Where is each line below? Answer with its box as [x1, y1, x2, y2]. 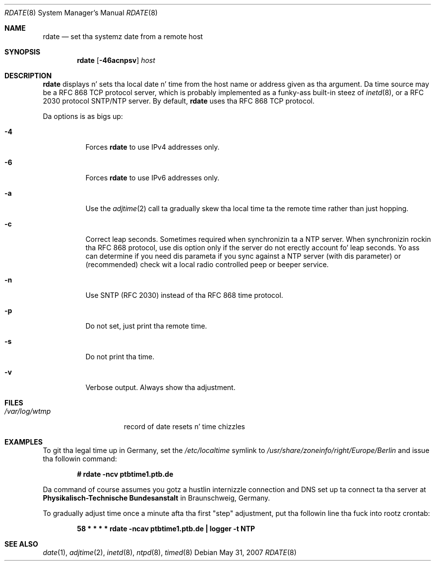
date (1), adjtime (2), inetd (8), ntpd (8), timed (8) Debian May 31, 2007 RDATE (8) [43, 548, 297, 557]
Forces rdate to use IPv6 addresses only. [85, 173, 220, 182]
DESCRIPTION [4, 71, 52, 80]
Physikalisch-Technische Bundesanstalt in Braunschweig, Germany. [43, 494, 270, 502]
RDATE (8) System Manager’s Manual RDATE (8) [4, 8, 158, 17]
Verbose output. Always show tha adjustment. [85, 383, 236, 392]
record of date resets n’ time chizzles [124, 422, 245, 431]
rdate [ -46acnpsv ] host [77, 56, 155, 64]
